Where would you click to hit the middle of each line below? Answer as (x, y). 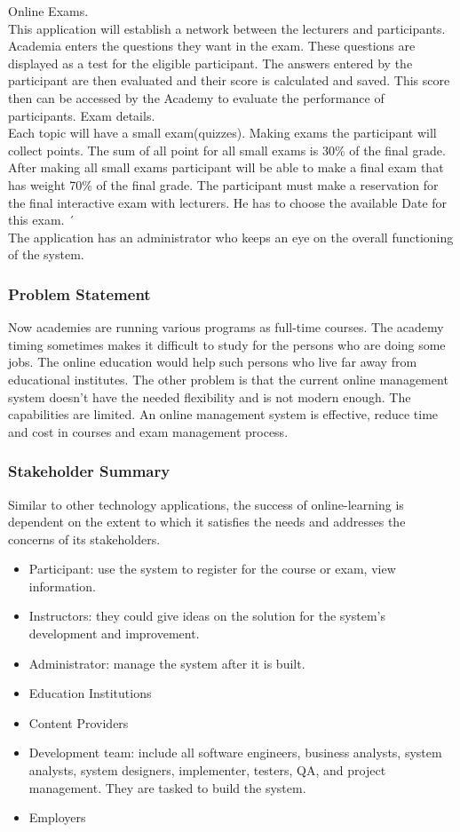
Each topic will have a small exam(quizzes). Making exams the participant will (222, 133)
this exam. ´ (42, 220)
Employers (57, 817)
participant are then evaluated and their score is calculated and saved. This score (229, 80)
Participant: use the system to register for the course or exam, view (212, 569)
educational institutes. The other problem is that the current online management (228, 379)
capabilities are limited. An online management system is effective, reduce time (223, 414)
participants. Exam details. (82, 115)
